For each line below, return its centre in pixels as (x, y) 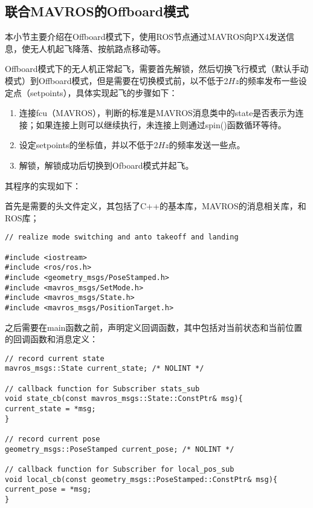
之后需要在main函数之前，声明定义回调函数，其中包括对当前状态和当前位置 (154, 327)
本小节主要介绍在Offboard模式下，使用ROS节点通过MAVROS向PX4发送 (145, 37)
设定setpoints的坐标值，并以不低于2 (89, 145)
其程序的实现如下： (43, 185)
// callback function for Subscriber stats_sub (102, 389)
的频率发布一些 (269, 80)
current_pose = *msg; (48, 490)
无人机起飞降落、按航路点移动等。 (98, 48)
